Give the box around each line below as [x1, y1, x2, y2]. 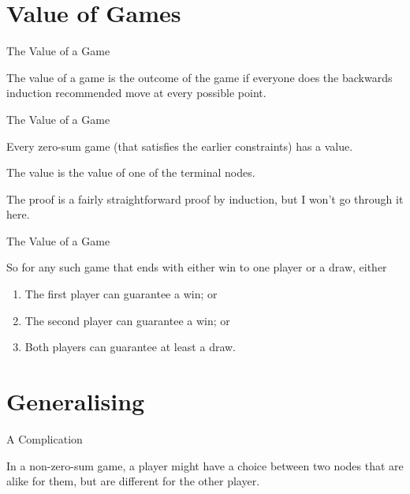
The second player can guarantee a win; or [24, 312, 230, 328]
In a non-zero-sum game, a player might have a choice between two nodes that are [6, 457, 404, 473]
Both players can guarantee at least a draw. [24, 339, 237, 355]
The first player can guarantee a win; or [24, 286, 218, 302]
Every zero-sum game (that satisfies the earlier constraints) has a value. [6, 137, 353, 154]
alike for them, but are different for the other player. [6, 473, 260, 489]
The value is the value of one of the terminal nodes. [6, 164, 255, 181]
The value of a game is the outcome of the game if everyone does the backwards [6, 69, 393, 85]
